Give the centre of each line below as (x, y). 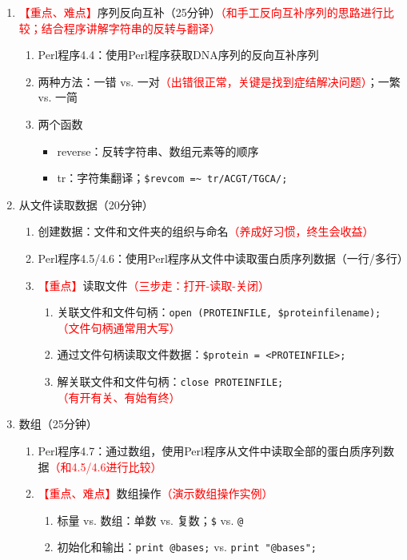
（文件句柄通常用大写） (119, 327)
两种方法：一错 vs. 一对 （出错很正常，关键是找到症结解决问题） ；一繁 (219, 81)
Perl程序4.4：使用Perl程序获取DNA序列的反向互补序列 (178, 55)
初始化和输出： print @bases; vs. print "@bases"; (187, 547)
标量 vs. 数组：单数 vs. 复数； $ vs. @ (150, 520)
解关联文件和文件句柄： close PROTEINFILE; (170, 381)
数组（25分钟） (58, 424)
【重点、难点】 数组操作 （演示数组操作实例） (156, 493)
